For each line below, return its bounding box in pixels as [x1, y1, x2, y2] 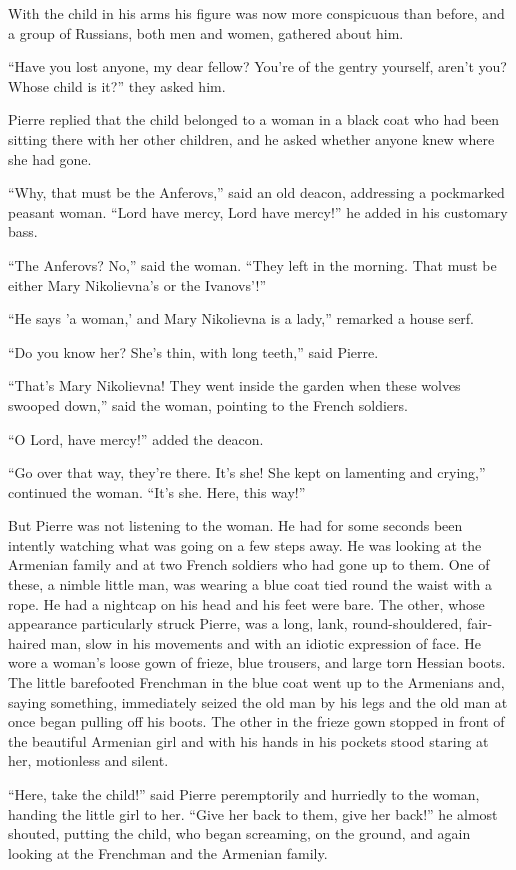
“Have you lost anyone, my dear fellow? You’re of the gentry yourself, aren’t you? [8, 56, 507, 77]
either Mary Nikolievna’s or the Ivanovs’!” [8, 274, 267, 295]
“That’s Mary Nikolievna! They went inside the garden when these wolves [8, 375, 461, 396]
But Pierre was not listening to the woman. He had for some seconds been [8, 515, 463, 536]
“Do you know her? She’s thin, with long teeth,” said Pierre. [8, 341, 379, 362]
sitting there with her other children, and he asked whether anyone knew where [8, 128, 495, 149]
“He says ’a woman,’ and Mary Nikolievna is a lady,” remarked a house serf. [8, 308, 475, 329]
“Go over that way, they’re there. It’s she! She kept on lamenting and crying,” [8, 462, 486, 483]
